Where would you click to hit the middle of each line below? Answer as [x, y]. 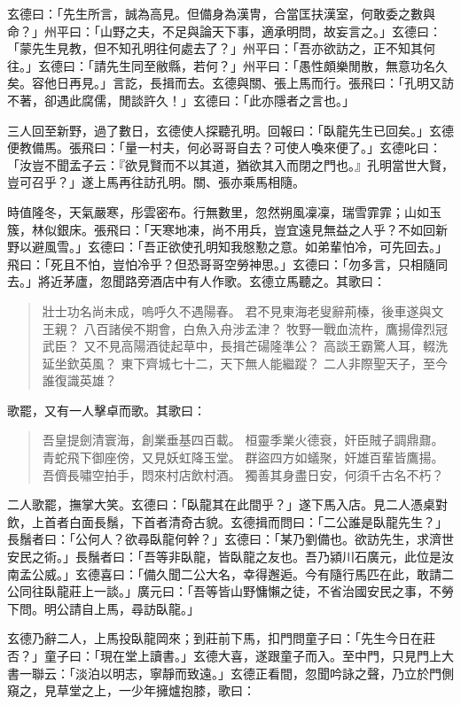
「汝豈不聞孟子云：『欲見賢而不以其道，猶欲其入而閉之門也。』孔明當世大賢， [230, 164]
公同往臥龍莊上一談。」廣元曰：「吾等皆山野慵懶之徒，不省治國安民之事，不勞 [230, 591]
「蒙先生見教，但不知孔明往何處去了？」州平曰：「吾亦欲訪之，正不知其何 [221, 48]
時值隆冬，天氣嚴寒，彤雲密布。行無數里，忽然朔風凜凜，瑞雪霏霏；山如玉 [224, 211]
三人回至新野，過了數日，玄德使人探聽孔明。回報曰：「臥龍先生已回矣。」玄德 [230, 130]
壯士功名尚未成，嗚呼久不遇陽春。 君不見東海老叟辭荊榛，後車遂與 [237, 310]
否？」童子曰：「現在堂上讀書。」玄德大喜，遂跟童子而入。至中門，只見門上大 [230, 655]
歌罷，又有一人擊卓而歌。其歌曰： [106, 410]
